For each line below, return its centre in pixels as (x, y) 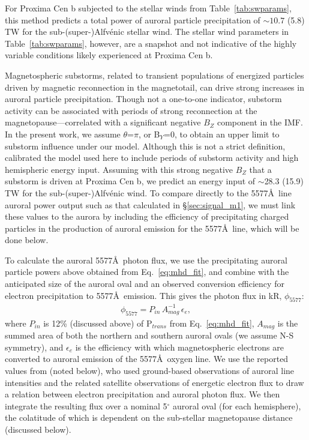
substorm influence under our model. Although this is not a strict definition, (145, 146)
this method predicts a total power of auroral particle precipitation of (133, 20)
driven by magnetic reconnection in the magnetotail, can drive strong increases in (154, 87)
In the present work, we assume (63, 134)
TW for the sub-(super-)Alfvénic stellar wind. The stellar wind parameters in (147, 32)
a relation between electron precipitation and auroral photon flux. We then (142, 394)
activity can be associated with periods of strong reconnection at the (131, 110)
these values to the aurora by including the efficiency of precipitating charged (147, 216)
